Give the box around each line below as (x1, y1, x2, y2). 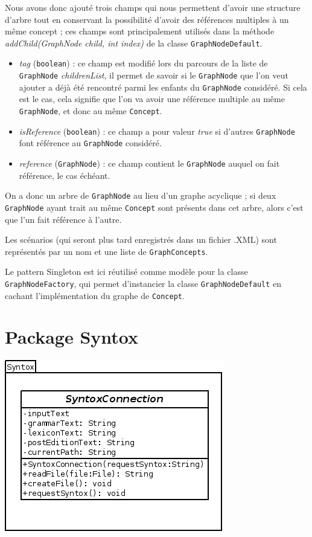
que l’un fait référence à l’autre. (5, 213, 122, 225)
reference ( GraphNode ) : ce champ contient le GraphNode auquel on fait (19, 156, 280, 169)
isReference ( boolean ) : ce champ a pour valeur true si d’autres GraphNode (19, 124, 295, 137)
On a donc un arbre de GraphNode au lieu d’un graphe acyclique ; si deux (5, 189, 276, 202)
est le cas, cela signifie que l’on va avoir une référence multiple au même (19, 92, 285, 105)
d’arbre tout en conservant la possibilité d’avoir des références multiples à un (5, 13, 289, 25)
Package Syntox (5, 324, 139, 349)
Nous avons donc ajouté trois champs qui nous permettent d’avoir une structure (5, 1, 301, 13)
